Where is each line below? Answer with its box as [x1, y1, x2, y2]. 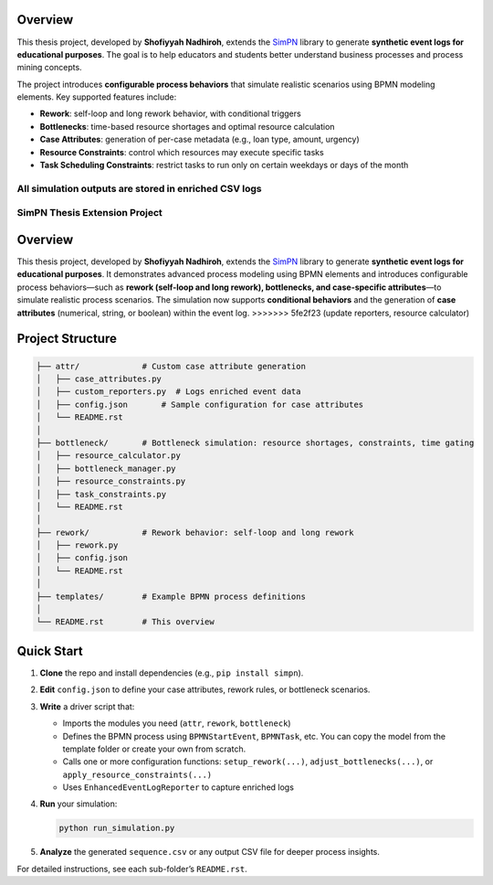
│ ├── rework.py [36, 540, 119, 550]
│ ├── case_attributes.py [36, 374, 162, 384]
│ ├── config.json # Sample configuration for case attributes [36, 399, 364, 410]
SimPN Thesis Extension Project [16, 207, 163, 219]
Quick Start [16, 643, 83, 658]
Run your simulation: [39, 798, 118, 809]
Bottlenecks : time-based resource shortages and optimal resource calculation [39, 121, 335, 132]
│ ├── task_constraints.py [36, 489, 167, 499]
